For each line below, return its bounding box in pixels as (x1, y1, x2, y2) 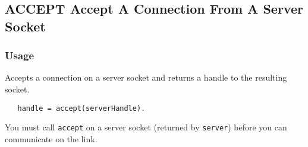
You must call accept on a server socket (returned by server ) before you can (5, 121, 287, 133)
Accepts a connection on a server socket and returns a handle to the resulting (5, 71, 287, 84)
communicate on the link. (5, 132, 98, 145)
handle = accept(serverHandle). (17, 104, 146, 113)
